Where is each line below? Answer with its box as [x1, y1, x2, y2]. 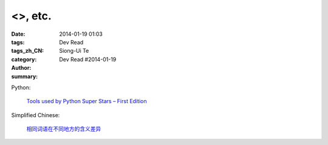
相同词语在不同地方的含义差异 [26, 125, 101, 133]
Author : [11, 64, 32, 72]
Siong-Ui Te [59, 47, 89, 55]
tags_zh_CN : [11, 47, 44, 55]
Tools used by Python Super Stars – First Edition [26, 98, 147, 105]
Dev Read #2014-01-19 [59, 55, 117, 63]
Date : [11, 30, 26, 38]
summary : [11, 73, 38, 80]
